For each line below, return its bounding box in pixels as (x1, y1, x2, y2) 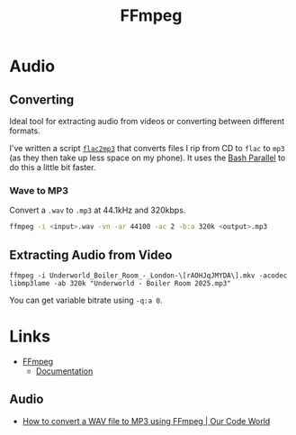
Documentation (35, 366, 94, 376)
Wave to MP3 (9, 184, 69, 196)
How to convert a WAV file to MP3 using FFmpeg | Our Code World (22, 415, 271, 426)
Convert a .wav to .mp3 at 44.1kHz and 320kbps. (9, 204, 186, 216)
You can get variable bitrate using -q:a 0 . (9, 295, 163, 305)
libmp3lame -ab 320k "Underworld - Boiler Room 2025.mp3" (9, 278, 231, 288)
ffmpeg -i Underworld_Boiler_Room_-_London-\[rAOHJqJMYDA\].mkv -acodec (9, 271, 288, 280)
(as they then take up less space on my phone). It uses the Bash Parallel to (9, 152, 286, 163)
